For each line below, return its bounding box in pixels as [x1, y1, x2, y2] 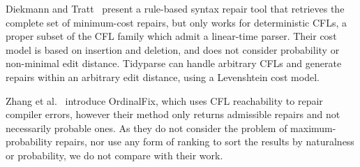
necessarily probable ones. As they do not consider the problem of [6, 120, 287, 135]
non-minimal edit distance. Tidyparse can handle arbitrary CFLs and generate [6, 56, 342, 71]
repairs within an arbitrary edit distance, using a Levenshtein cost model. [6, 69, 320, 84]
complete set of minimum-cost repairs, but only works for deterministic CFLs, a [6, 15, 347, 29]
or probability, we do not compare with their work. [6, 147, 223, 162]
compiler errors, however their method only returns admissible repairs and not [6, 107, 340, 122]
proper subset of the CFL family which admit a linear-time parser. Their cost [6, 29, 337, 43]
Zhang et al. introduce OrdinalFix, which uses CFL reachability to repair [6, 93, 323, 108]
